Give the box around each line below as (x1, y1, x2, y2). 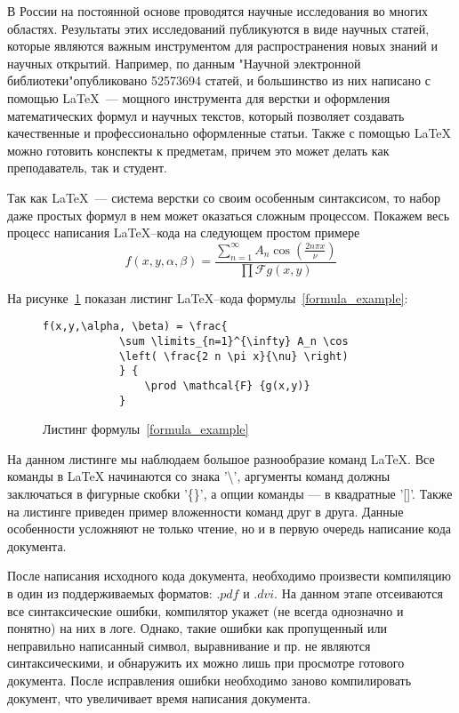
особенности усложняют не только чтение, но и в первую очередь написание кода (7, 519, 452, 538)
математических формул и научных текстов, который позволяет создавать (7, 106, 405, 124)
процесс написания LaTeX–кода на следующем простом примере (7, 223, 360, 242)
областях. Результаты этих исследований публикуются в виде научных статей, (7, 19, 430, 37)
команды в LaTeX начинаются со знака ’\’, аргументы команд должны (7, 467, 391, 485)
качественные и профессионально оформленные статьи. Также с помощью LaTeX (7, 124, 452, 142)
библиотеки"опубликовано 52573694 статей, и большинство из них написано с (7, 71, 431, 90)
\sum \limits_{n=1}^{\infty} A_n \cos (118, 335, 349, 348)
